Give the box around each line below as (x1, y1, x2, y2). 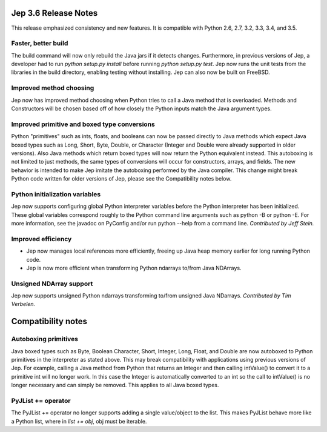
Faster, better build (11, 39, 68, 48)
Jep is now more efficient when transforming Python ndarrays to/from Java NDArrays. (26, 264, 242, 271)
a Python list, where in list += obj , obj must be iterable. (11, 417, 147, 425)
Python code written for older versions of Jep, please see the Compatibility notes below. (11, 175, 232, 182)
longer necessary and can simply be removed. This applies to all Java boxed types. (11, 382, 219, 389)
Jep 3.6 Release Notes (11, 8, 98, 18)
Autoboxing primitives (11, 335, 79, 344)
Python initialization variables (11, 190, 101, 198)
